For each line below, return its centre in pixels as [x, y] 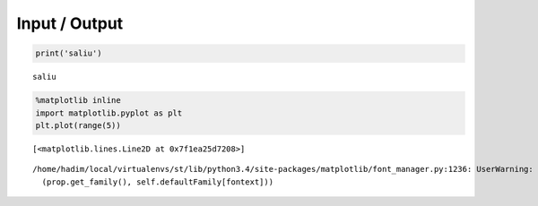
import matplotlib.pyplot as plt [109, 113]
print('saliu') [69, 53]
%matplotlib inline [78, 100]
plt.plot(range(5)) [78, 125]
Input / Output [70, 23]
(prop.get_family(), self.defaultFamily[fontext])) [157, 182]
